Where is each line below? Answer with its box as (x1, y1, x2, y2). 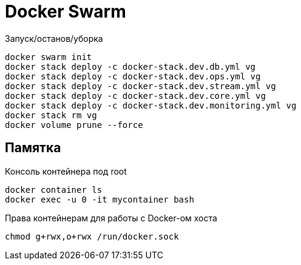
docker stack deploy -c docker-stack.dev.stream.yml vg (5, 81, 276, 91)
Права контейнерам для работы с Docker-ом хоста (5, 212, 217, 223)
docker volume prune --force (5, 119, 143, 130)
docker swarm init (5, 52, 92, 62)
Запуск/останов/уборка (5, 33, 103, 44)
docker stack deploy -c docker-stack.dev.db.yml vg (5, 61, 256, 72)
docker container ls (5, 184, 103, 195)
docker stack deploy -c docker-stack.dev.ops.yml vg (5, 71, 261, 81)
